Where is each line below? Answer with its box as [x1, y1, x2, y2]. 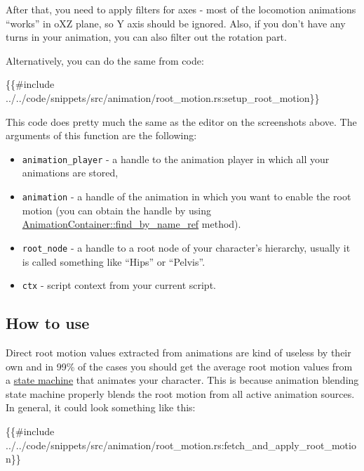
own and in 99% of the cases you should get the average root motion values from [6, 359, 353, 373]
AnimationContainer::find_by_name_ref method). [22, 217, 241, 231]
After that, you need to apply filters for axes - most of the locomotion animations [6, 2, 356, 16]
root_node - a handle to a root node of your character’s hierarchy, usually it [22, 240, 351, 254]
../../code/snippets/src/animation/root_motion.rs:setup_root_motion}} [6, 90, 320, 105]
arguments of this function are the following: [6, 128, 197, 143]
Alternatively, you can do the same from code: [6, 53, 204, 67]
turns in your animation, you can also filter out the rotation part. [6, 30, 287, 44]
